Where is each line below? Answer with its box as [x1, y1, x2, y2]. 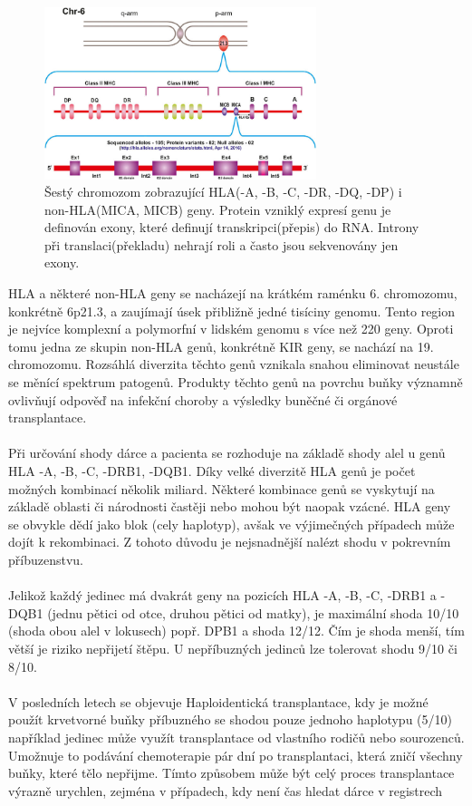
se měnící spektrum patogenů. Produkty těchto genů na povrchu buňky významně [8, 373, 463, 392]
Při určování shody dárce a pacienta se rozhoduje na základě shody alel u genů [8, 443, 446, 462]
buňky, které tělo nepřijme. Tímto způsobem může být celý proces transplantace [8, 763, 455, 782]
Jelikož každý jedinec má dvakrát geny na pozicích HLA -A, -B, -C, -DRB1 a [8, 586, 437, 605]
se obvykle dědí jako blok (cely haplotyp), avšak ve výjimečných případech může [8, 514, 455, 533]
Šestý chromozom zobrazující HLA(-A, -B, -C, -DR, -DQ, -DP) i [44, 182, 402, 201]
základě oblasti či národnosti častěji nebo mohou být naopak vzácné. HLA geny [8, 497, 451, 516]
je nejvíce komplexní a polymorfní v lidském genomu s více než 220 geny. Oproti [8, 319, 454, 338]
